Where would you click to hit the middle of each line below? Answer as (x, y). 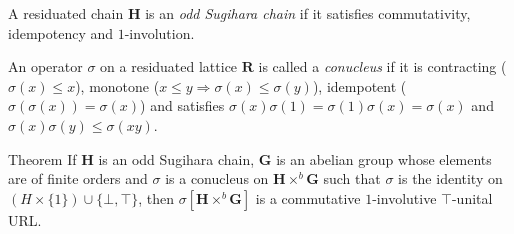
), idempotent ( (359, 85)
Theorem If (42, 158)
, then (156, 197)
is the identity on (450, 178)
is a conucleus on (217, 178)
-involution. (159, 32)
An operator (45, 66)
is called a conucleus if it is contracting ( (382, 66)
